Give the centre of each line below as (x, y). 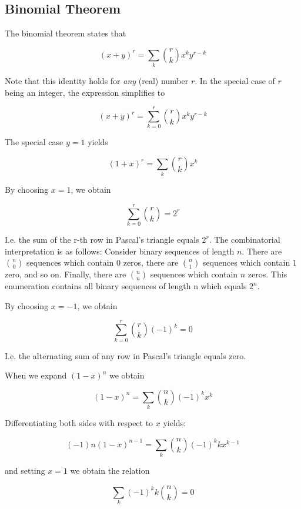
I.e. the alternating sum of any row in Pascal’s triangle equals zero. (126, 355)
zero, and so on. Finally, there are (66, 274)
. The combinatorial (245, 240)
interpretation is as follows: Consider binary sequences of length (120, 251)
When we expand (36, 375)
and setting (25, 471)
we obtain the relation (110, 471)
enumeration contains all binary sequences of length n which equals (126, 286)
